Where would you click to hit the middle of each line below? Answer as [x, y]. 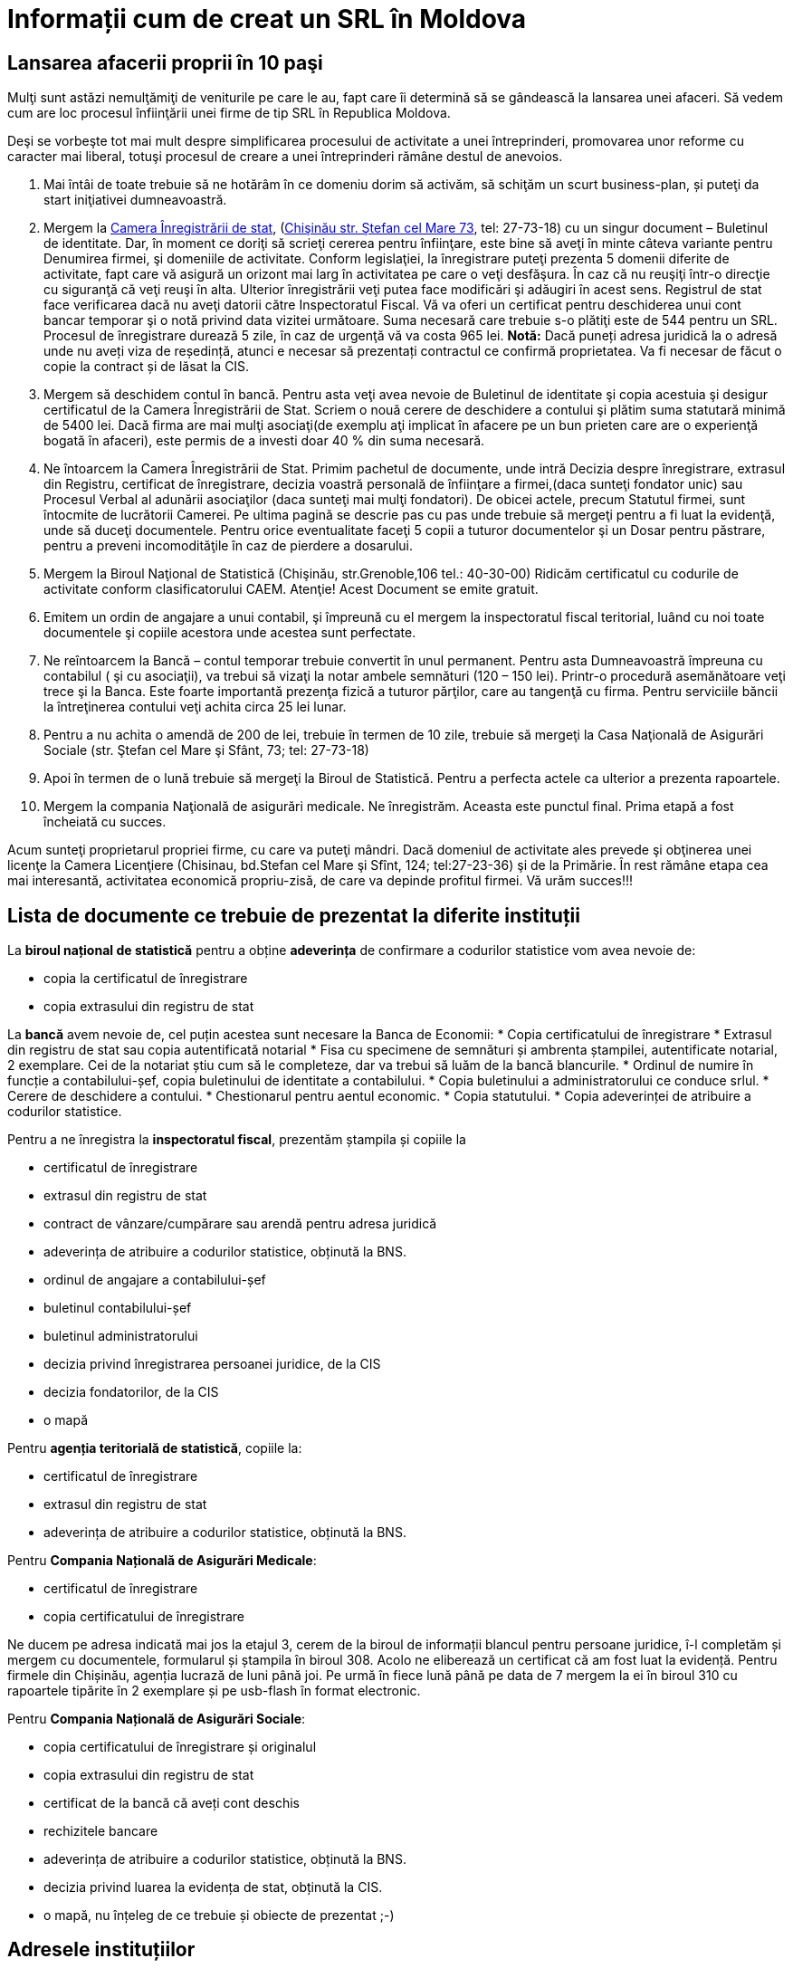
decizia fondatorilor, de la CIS [131, 1392]
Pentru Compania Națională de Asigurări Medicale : [162, 1561]
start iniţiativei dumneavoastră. [135, 200]
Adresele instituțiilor [101, 1950]
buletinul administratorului [121, 1336]
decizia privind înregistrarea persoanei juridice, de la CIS [212, 1364]
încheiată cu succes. [105, 822]
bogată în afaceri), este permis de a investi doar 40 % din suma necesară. [264, 441]
